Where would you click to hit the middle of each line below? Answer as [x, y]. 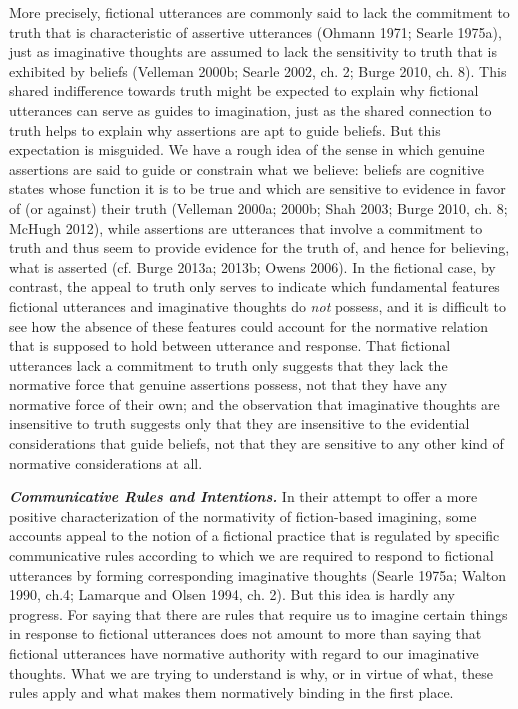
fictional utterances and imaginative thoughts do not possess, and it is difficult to [258, 305]
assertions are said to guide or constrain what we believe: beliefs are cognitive [247, 168]
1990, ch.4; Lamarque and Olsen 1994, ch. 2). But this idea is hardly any [232, 594]
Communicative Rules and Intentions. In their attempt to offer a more [243, 496]
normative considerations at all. [106, 462]
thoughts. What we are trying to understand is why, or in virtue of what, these [251, 672]
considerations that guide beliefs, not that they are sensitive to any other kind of [256, 443]
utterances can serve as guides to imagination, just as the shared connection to [250, 109]
